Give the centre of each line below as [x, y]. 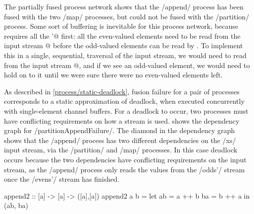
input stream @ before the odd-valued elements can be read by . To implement [124, 45]
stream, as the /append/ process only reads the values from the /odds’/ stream [125, 169]
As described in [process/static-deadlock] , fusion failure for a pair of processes [122, 91]
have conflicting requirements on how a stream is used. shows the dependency [122, 120]
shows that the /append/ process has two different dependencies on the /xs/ [120, 140]
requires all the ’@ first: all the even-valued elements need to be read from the [122, 36]
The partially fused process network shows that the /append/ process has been [124, 6]
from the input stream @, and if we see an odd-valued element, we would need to [127, 65]
